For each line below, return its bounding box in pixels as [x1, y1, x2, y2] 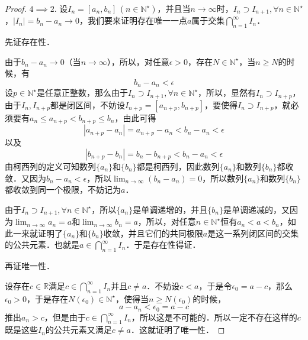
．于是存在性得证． [126, 238, 201, 251]
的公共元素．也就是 [5, 238, 79, 251]
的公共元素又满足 [45, 323, 112, 336]
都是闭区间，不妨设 [50, 98, 125, 111]
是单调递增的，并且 [133, 203, 208, 215]
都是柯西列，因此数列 [136, 160, 220, 172]
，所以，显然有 [198, 86, 256, 99]
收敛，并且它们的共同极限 [103, 226, 203, 239]
